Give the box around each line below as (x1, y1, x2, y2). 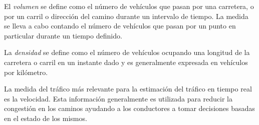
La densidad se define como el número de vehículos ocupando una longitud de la (4, 47, 250, 57)
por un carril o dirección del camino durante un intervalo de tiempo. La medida (4, 10, 248, 21)
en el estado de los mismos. (4, 112, 87, 123)
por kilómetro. (4, 66, 48, 77)
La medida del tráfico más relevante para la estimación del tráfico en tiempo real (4, 83, 252, 94)
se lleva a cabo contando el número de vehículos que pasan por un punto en (4, 20, 236, 31)
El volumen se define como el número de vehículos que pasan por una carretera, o (4, 1, 254, 11)
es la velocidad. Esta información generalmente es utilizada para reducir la (4, 93, 233, 103)
